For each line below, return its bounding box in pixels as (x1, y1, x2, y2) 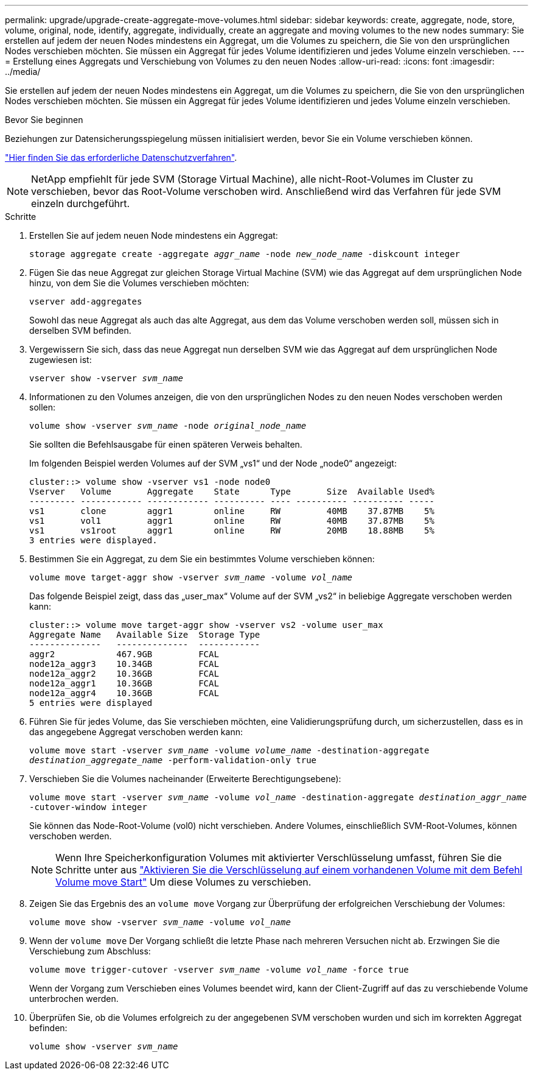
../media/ (5, 66, 41, 77)
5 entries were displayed (29, 698, 153, 708)
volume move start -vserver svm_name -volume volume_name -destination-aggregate (29, 745, 430, 755)
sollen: (29, 402, 56, 412)
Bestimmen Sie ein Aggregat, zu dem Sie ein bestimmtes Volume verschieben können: (29, 554, 375, 564)
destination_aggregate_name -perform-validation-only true (29, 755, 317, 765)
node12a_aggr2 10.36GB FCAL (29, 669, 219, 678)
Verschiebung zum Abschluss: (29, 946, 151, 956)
